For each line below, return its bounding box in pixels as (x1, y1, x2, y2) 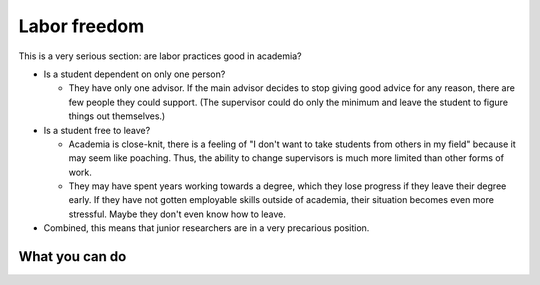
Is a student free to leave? (43, 124, 151, 136)
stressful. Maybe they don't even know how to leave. (68, 208, 287, 220)
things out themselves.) (68, 110, 166, 122)
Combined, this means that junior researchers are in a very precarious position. (43, 222, 370, 234)
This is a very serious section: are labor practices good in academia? (18, 50, 302, 62)
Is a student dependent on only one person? (43, 68, 226, 80)
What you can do (18, 248, 127, 265)
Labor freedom (18, 15, 145, 37)
